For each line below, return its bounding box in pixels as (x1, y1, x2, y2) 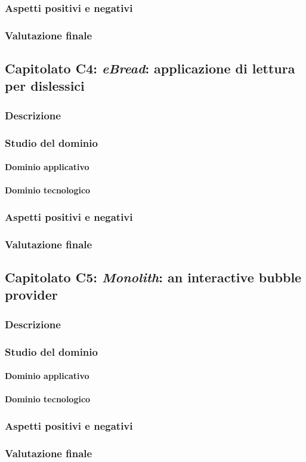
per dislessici (5, 76, 85, 95)
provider (5, 285, 58, 304)
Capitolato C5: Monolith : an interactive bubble (5, 268, 302, 286)
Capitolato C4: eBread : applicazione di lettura (5, 59, 295, 78)
